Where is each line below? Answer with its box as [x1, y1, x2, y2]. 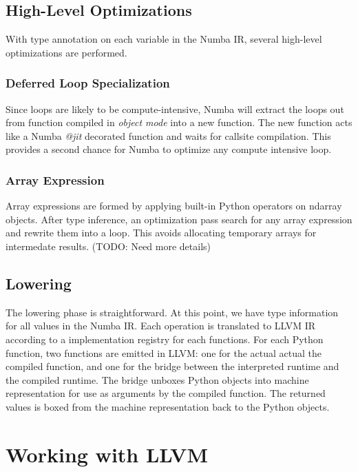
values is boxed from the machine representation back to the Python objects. [6, 399, 330, 413]
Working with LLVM [6, 440, 209, 468]
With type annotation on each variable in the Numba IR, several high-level [6, 32, 322, 46]
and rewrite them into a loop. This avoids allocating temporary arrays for [6, 225, 317, 240]
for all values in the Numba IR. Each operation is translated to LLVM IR [6, 318, 316, 333]
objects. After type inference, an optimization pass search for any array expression [6, 212, 352, 226]
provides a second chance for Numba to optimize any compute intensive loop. [6, 142, 332, 156]
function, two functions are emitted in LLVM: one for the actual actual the [6, 345, 322, 360]
